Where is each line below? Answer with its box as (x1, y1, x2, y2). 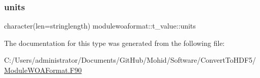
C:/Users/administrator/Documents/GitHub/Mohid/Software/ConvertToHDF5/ (4, 55, 256, 65)
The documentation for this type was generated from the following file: (4, 37, 225, 48)
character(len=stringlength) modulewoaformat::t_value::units (4, 20, 196, 31)
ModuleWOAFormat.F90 (4, 65, 82, 75)
